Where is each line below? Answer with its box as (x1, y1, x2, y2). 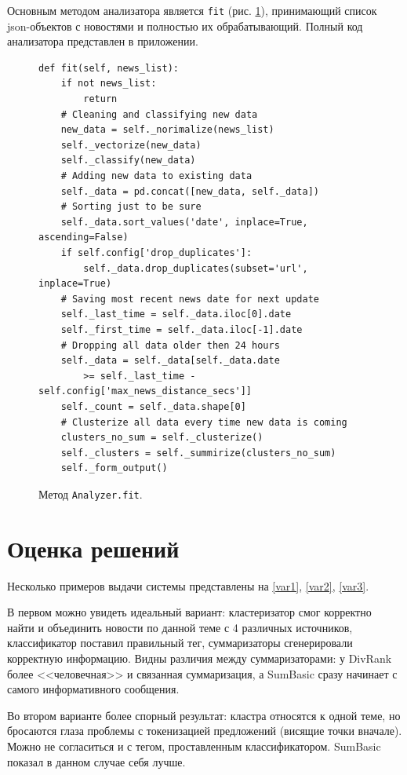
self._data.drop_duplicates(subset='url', (83, 262, 308, 274)
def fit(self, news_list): (38, 62, 179, 74)
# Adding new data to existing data (60, 170, 253, 181)
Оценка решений (7, 532, 180, 564)
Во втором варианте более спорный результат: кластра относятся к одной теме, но (7, 707, 401, 723)
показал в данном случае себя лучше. (7, 753, 186, 770)
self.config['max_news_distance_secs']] (38, 386, 253, 397)
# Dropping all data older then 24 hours (60, 339, 280, 351)
